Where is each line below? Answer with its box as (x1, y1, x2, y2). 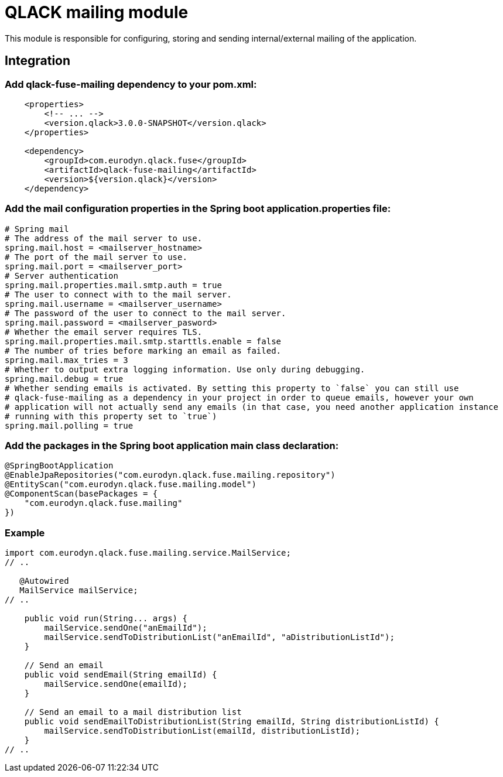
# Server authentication (5, 271, 118, 280)
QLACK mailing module (5, 2, 189, 22)
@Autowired (19, 576, 69, 586)
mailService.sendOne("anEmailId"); (44, 623, 207, 633)
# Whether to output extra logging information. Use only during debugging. (5, 364, 365, 374)
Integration (5, 53, 71, 69)
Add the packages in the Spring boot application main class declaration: (5, 440, 339, 452)
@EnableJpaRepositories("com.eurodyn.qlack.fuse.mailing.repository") (5, 470, 336, 480)
